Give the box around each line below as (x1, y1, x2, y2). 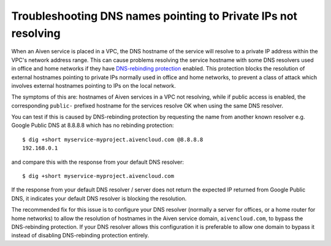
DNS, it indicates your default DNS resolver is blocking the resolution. (11, 194, 187, 202)
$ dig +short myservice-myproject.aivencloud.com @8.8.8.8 (22, 136, 204, 143)
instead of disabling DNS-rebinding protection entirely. (11, 232, 150, 239)
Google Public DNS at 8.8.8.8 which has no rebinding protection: (11, 121, 174, 129)
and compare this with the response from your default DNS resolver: (11, 158, 184, 166)
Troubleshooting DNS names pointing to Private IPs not (11, 9, 297, 23)
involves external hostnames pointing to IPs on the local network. (11, 82, 176, 89)
